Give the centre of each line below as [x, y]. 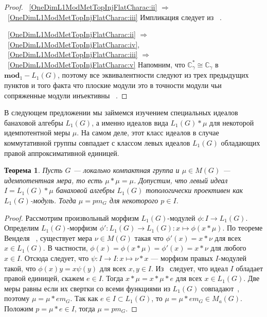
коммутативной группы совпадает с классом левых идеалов [97, 142]
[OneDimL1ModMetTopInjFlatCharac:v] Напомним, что [96, 64]
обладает [250, 268]
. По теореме [243, 228]
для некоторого [134, 200]
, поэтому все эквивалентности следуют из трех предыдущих [153, 75]
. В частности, [65, 248]
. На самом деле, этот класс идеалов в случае [148, 133]
